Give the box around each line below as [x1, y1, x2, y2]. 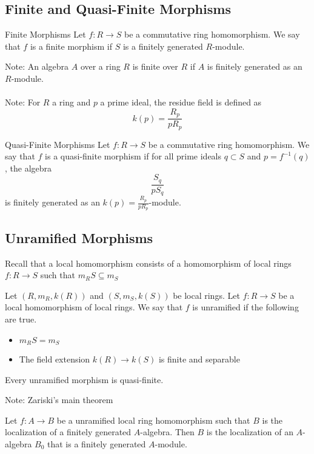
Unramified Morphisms [5, 228, 153, 247]
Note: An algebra [5, 60, 69, 73]
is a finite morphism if [30, 39, 113, 52]
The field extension [19, 353, 90, 365]
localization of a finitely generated [5, 426, 132, 438]
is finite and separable [158, 353, 240, 365]
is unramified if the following [192, 301, 299, 313]
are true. [5, 312, 37, 325]
